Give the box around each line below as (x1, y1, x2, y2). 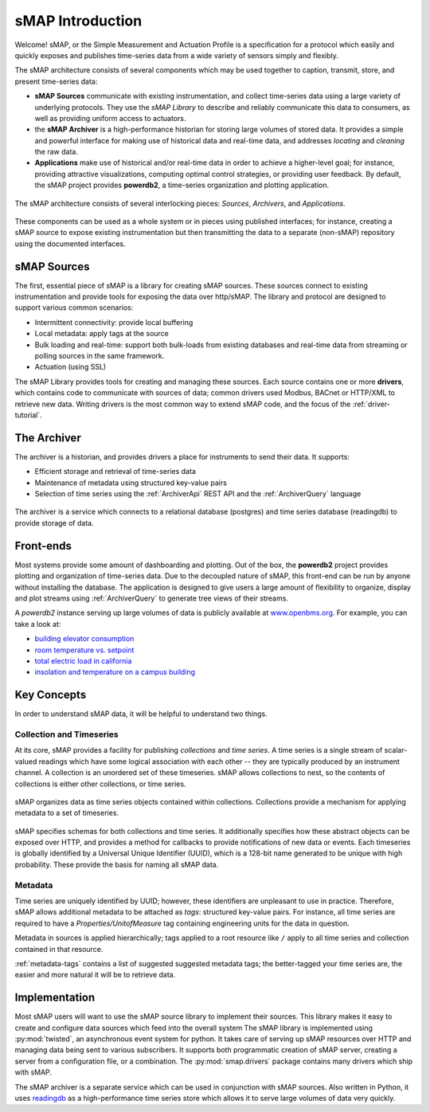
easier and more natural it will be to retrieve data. (14, 970, 176, 980)
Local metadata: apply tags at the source (34, 329, 169, 339)
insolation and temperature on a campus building (34, 668, 195, 677)
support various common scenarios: (14, 303, 134, 312)
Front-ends (14, 538, 72, 553)
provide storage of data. (14, 518, 95, 527)
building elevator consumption (34, 634, 135, 644)
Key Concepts (14, 688, 87, 702)
